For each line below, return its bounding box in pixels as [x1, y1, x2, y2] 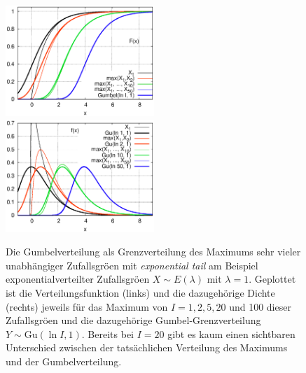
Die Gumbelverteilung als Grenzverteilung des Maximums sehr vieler [6, 244, 301, 259]
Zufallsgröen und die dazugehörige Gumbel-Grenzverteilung [6, 313, 261, 328]
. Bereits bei [81, 326, 134, 341]
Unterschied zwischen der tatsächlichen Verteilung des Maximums [6, 340, 288, 355]
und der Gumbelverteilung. [6, 353, 122, 368]
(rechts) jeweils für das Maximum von [6, 299, 168, 314]
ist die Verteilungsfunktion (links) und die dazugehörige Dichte [6, 285, 275, 300]
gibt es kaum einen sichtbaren [167, 326, 295, 341]
